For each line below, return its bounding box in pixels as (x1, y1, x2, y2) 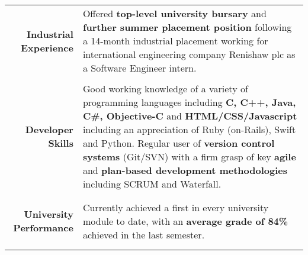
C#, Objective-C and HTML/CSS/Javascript (82, 109, 297, 122)
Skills (48, 136, 73, 150)
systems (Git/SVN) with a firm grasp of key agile (82, 150, 296, 163)
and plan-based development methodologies (82, 163, 288, 177)
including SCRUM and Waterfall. (82, 177, 222, 191)
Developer (25, 122, 73, 136)
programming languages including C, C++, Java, (82, 95, 296, 109)
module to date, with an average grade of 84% (82, 214, 288, 228)
